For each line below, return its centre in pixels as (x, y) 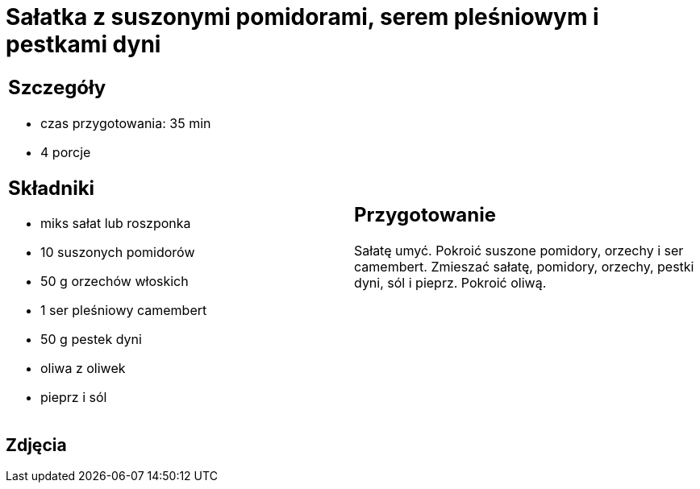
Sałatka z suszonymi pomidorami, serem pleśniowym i (302, 17)
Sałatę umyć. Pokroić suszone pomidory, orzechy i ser (519, 251)
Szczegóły (57, 87)
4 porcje (66, 152)
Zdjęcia (36, 445)
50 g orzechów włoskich (115, 282)
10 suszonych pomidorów (118, 253)
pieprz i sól (74, 398)
